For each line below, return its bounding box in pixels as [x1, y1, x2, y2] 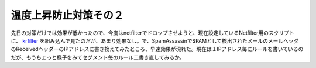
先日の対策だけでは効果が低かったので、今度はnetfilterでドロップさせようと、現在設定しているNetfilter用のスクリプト [11, 29, 295, 36]
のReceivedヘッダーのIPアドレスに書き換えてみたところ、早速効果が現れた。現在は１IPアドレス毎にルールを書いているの [11, 46, 304, 53]
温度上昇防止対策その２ [11, 9, 124, 22]
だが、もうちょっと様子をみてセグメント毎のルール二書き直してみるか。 [11, 53, 185, 61]
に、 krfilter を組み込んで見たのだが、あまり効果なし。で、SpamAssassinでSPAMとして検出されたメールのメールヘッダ [11, 37, 299, 44]
